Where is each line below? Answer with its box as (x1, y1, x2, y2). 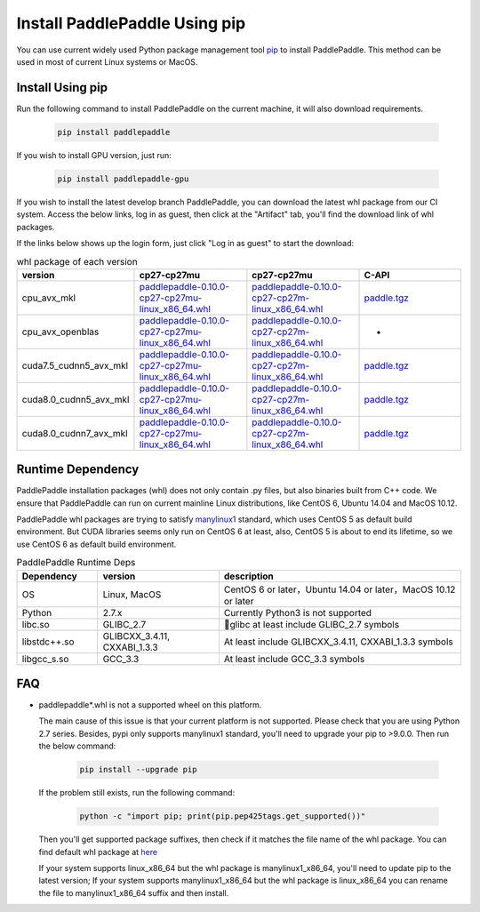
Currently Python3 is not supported (223, 606, 372, 619)
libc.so (21, 618, 51, 630)
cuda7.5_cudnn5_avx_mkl (21, 359, 129, 372)
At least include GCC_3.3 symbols (223, 652, 365, 665)
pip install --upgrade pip (79, 764, 197, 775)
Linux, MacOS (102, 588, 162, 600)
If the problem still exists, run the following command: (38, 788, 236, 798)
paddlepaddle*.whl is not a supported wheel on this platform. (38, 700, 262, 710)
